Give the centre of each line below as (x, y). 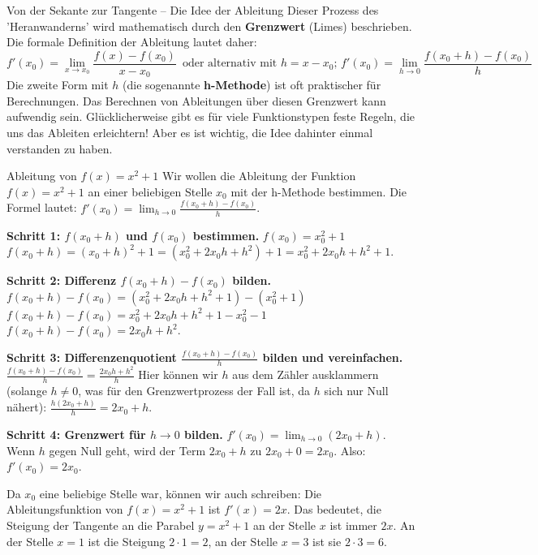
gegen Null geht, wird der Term (127, 450)
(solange (27, 391)
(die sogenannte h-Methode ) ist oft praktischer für (252, 85)
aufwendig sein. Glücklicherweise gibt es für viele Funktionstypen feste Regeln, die (211, 116)
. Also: (350, 450)
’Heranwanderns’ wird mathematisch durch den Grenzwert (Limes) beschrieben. (209, 26)
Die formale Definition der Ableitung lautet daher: (132, 42)
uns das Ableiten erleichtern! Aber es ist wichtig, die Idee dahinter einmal (190, 133)
